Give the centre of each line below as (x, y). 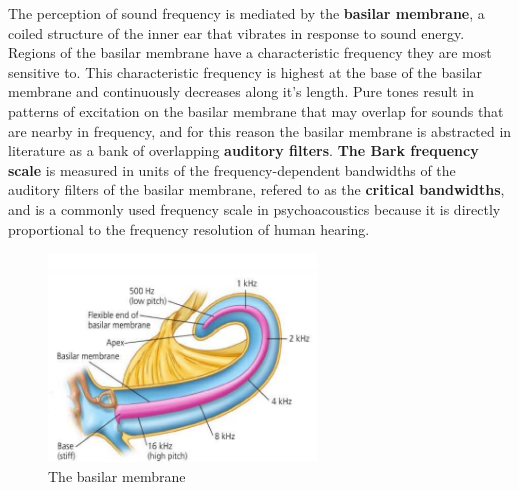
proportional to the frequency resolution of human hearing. (189, 228)
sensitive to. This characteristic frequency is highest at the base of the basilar (245, 71)
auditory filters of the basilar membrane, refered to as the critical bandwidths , (256, 189)
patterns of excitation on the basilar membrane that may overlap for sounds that (256, 110)
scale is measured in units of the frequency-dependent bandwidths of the (232, 169)
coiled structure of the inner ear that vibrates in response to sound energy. (236, 32)
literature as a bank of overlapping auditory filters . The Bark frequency (243, 150)
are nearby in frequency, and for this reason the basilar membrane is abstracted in (260, 130)
